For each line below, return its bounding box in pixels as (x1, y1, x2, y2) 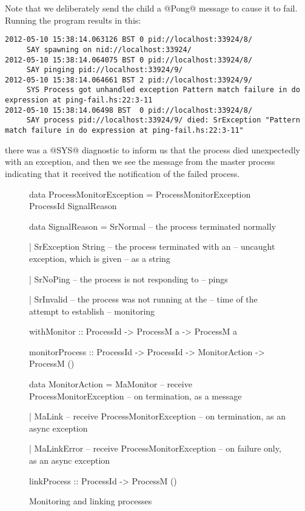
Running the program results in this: (5, 13, 141, 26)
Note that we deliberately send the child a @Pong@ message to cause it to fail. (5, 2, 298, 14)
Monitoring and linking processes (29, 495, 152, 507)
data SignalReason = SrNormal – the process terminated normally (29, 219, 277, 232)
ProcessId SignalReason (29, 199, 117, 212)
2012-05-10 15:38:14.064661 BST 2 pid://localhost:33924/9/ (5, 75, 253, 84)
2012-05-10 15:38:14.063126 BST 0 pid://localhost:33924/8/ (5, 35, 253, 44)
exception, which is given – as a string (29, 252, 170, 264)
